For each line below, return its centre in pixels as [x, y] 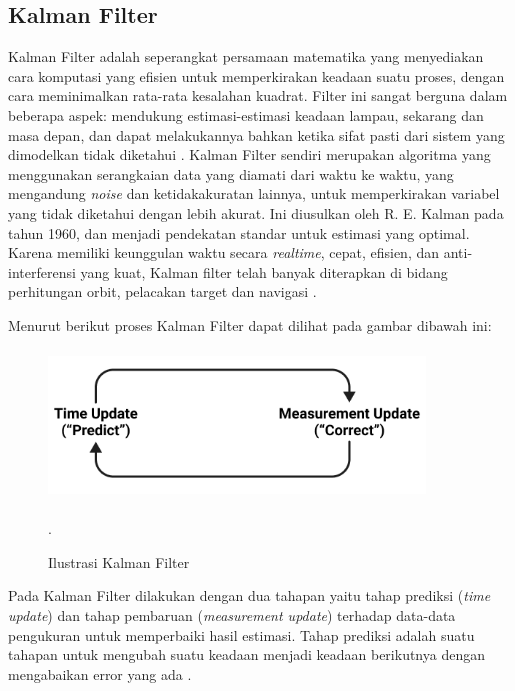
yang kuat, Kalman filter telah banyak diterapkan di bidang [264, 271]
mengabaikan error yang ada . [100, 673]
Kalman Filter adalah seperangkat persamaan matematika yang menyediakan [246, 56]
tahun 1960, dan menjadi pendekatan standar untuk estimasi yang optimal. [239, 232]
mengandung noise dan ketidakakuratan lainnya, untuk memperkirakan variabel [254, 193]
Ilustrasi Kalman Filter [119, 561]
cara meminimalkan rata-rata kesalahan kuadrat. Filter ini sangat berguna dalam [258, 95]
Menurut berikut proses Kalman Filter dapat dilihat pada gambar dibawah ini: [250, 324]
